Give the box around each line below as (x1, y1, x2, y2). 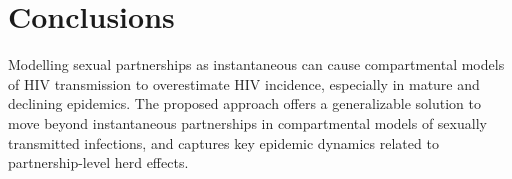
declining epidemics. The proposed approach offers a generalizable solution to (8, 93, 481, 114)
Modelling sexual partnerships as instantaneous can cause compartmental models (8, 54, 505, 75)
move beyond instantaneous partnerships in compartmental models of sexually (8, 112, 487, 133)
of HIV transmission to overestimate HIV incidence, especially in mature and (8, 73, 480, 94)
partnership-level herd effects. (8, 152, 189, 173)
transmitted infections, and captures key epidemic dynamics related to (8, 132, 439, 153)
